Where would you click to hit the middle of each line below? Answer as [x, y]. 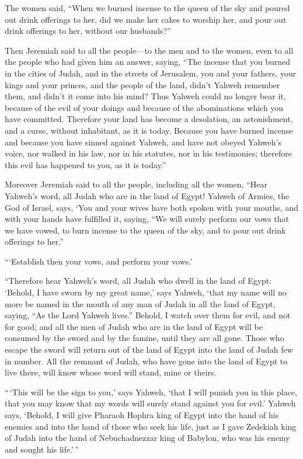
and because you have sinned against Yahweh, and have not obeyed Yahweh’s [143, 142]
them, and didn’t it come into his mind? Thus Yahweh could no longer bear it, [145, 96]
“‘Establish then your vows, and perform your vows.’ [99, 261]
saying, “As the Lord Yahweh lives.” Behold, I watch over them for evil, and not [148, 315]
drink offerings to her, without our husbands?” [88, 31]
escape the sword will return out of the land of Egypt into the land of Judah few [149, 350]
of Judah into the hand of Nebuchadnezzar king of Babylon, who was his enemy [147, 438]
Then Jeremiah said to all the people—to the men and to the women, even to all [149, 50]
